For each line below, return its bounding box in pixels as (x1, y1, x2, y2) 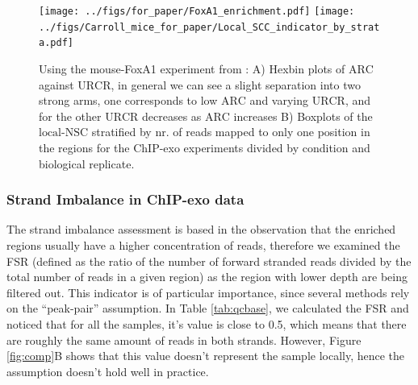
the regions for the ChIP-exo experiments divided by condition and (39, 139, 370, 155)
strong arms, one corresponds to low (39, 92, 218, 109)
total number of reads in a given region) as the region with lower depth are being (6, 268, 408, 285)
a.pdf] (39, 37, 73, 49)
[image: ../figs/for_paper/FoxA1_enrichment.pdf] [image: (39, 6, 355, 17)
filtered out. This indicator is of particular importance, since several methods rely (6, 284, 410, 300)
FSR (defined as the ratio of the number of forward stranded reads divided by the (6, 252, 412, 269)
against (39, 76, 74, 93)
